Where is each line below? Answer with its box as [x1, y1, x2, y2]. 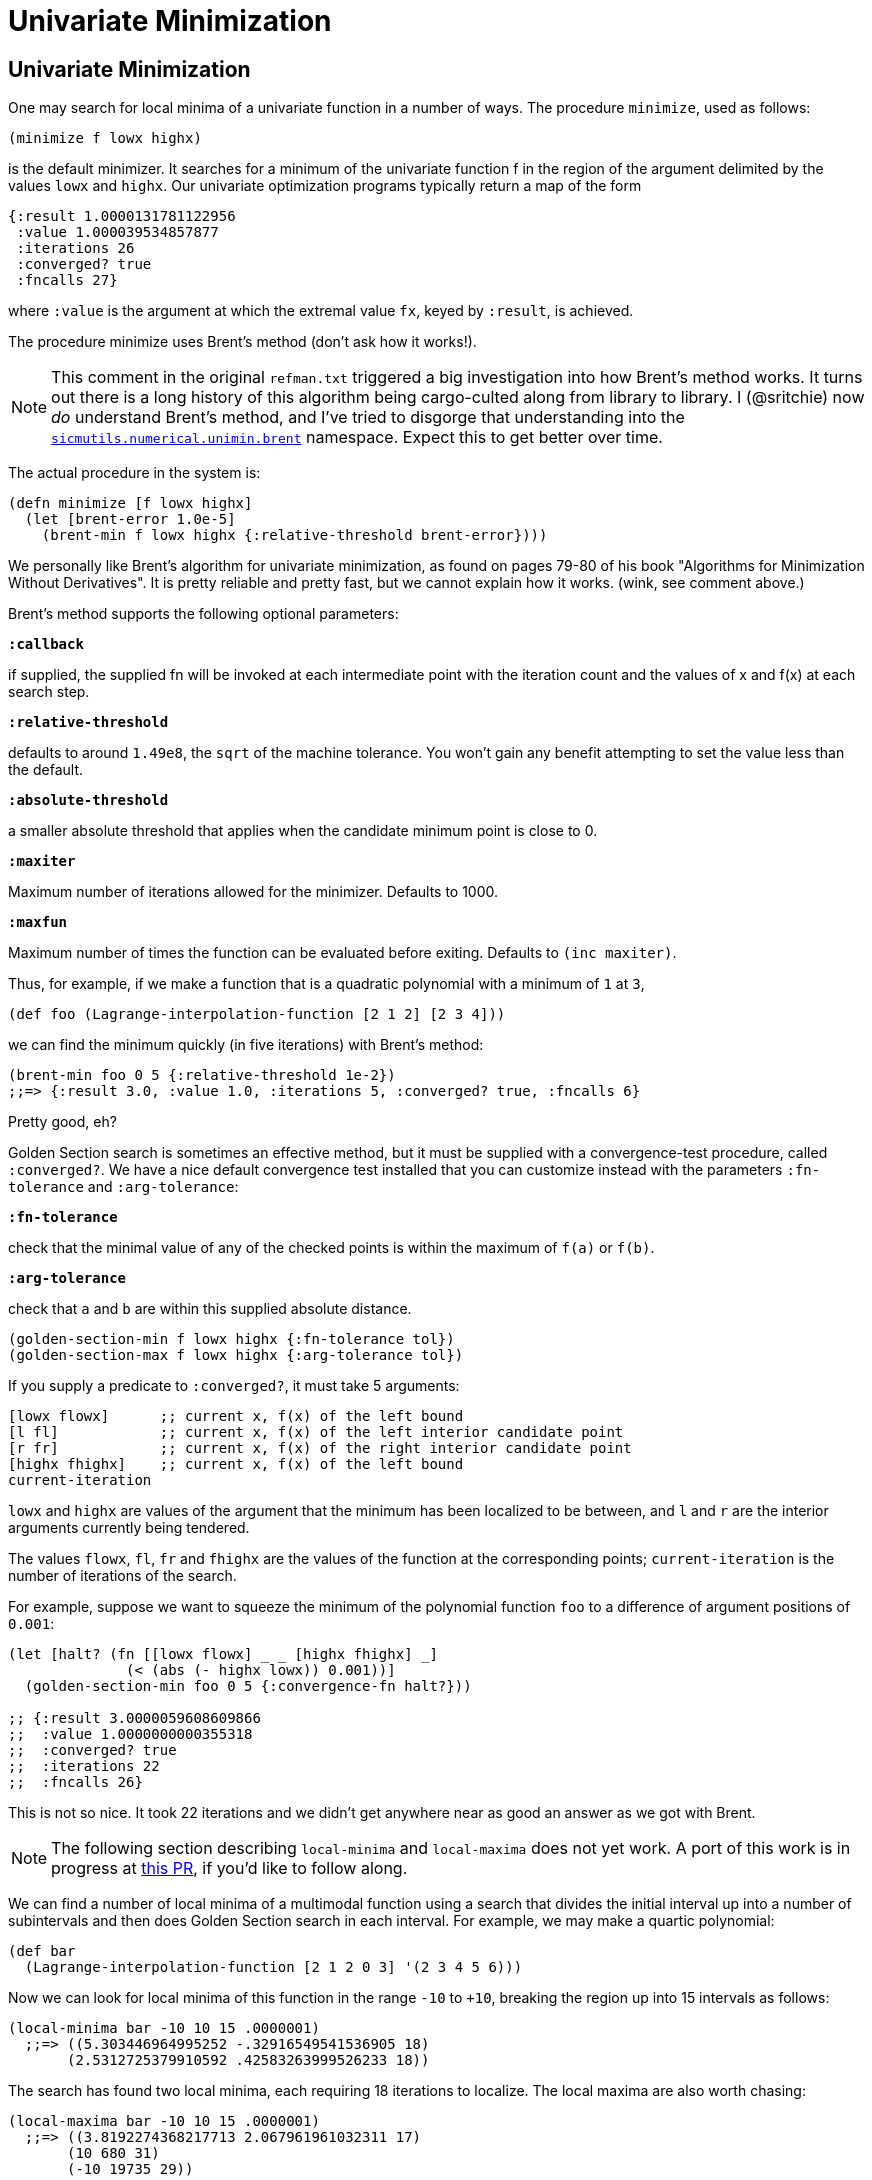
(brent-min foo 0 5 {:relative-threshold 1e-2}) [8, 1067, 396, 1084]
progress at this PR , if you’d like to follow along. [51, 1858, 408, 1879]
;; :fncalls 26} [8, 1774, 143, 1791]
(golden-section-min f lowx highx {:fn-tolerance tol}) [8, 1331, 455, 1348]
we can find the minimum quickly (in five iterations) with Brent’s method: [8, 1036, 484, 1054]
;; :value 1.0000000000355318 [8, 1726, 253, 1743]
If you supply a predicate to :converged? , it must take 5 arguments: [8, 1377, 460, 1395]
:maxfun [8, 914, 68, 931]
